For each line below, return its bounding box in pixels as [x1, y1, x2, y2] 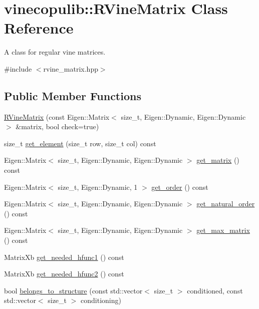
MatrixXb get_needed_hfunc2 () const [4, 268, 124, 279]
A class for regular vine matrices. [4, 47, 106, 57]
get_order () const [151, 181, 208, 192]
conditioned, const [187, 285, 243, 295]
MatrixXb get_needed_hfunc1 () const [4, 251, 124, 262]
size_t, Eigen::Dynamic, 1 [58, 181, 138, 192]
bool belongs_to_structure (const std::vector [4, 285, 143, 295]
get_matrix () [196, 155, 239, 165]
